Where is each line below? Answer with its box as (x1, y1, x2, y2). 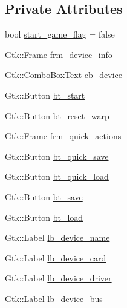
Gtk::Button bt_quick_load (5, 170, 109, 183)
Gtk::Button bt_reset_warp (5, 109, 109, 122)
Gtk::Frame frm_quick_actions (5, 129, 122, 142)
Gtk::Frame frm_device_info (5, 48, 112, 61)
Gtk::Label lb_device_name (5, 231, 110, 244)
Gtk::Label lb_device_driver (5, 272, 112, 284)
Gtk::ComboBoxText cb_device (5, 68, 122, 81)
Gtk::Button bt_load (5, 211, 83, 223)
